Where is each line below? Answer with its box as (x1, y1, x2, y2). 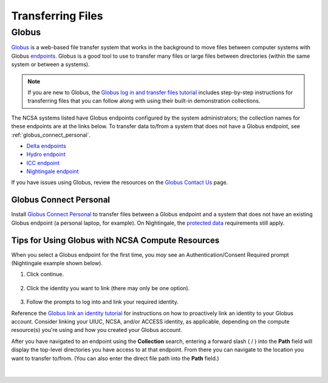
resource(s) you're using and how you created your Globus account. (11, 327, 182, 334)
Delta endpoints (26, 142, 66, 149)
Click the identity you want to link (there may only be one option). (26, 284, 190, 291)
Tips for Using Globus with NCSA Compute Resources (11, 235, 220, 245)
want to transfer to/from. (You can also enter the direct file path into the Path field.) (11, 354, 219, 362)
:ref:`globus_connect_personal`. (11, 131, 91, 138)
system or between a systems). (11, 61, 91, 68)
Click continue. (26, 271, 64, 278)
